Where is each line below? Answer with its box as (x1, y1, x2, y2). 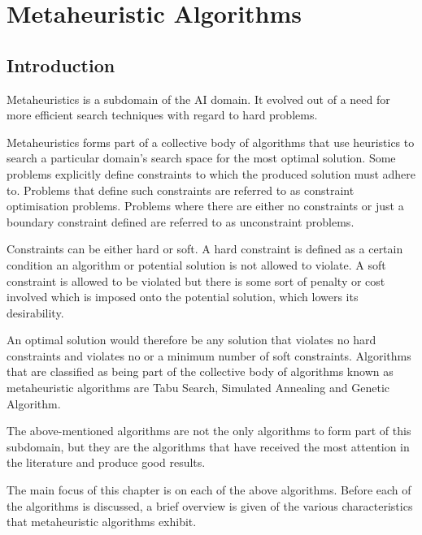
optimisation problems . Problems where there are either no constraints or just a (7, 197, 404, 214)
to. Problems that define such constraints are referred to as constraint (7, 181, 355, 198)
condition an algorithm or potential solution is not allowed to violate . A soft (7, 256, 386, 273)
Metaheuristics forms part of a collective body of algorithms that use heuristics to (7, 133, 415, 150)
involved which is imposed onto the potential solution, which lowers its (7, 288, 359, 305)
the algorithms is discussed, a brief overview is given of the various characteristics (7, 497, 413, 514)
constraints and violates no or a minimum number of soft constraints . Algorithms (7, 347, 411, 364)
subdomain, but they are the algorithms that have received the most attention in (7, 438, 410, 455)
